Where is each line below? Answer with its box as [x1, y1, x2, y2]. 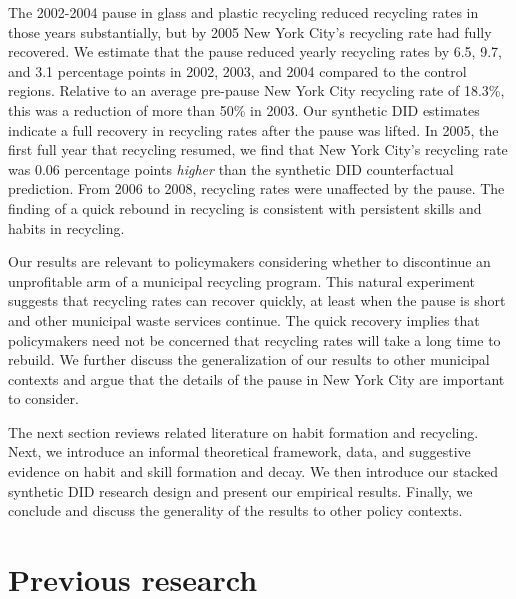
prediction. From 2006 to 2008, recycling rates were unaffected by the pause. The [8, 178, 505, 199]
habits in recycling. [8, 217, 125, 238]
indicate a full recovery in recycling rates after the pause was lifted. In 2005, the [8, 119, 499, 140]
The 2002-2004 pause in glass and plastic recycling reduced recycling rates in [8, 2, 479, 22]
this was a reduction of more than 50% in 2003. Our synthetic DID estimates [8, 99, 480, 120]
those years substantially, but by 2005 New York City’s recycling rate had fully [8, 21, 492, 42]
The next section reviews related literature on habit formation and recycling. [8, 421, 479, 442]
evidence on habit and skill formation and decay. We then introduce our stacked [8, 461, 498, 482]
